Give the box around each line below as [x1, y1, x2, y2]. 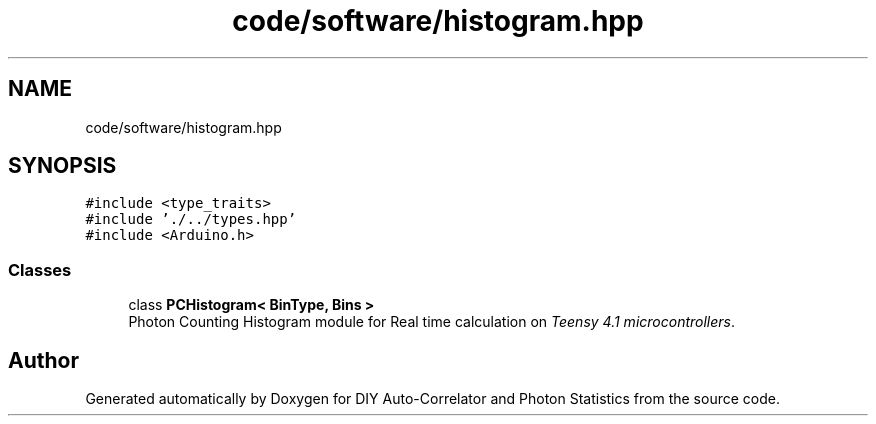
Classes [8, 259, 72, 280]
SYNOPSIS [8, 153, 117, 179]
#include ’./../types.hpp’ [85, 211, 297, 228]
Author [8, 347, 79, 373]
